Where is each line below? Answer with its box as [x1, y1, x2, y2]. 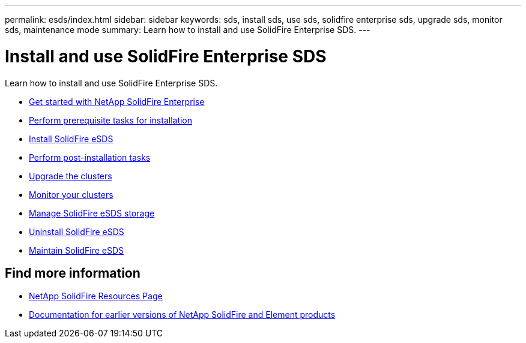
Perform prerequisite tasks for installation [29, 115, 193, 125]
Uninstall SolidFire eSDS [29, 226, 124, 237]
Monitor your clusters [29, 189, 113, 200]
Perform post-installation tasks [29, 152, 151, 163]
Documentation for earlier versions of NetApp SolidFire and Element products [29, 309, 336, 320]
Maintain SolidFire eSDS [29, 245, 124, 255]
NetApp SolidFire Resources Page [29, 291, 163, 302]
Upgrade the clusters [29, 170, 112, 181]
